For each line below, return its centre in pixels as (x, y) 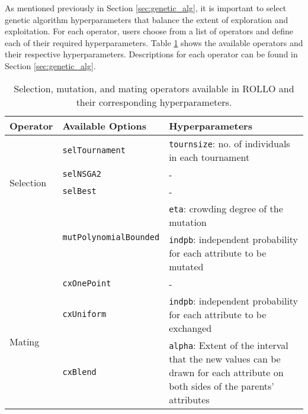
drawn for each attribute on (226, 372)
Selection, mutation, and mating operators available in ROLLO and (154, 88)
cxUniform (84, 314)
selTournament (94, 150)
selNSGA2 (82, 174)
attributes (189, 399)
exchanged (190, 328)
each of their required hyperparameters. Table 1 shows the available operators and (154, 42)
